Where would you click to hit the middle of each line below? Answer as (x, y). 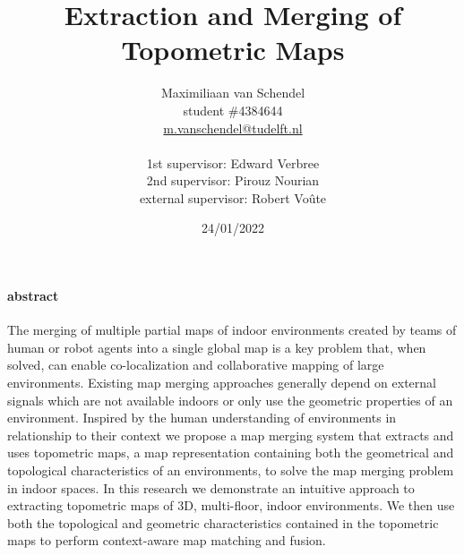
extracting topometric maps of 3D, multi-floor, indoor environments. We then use (231, 505)
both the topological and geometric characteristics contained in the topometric (223, 522)
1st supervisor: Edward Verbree (233, 162)
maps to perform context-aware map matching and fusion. (167, 540)
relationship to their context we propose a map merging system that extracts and (231, 435)
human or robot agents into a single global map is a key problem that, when (217, 347)
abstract (33, 296)
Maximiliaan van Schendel (233, 93)
